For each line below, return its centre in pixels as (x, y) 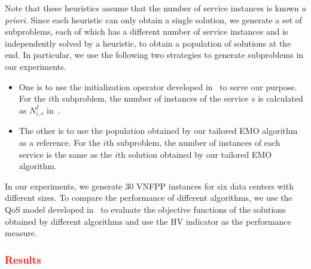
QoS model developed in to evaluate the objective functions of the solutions (145, 210)
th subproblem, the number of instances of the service (150, 98)
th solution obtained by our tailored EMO (195, 154)
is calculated (280, 98)
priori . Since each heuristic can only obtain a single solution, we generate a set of (154, 19)
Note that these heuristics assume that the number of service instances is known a (155, 8)
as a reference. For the (60, 143)
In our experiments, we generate (64, 186)
